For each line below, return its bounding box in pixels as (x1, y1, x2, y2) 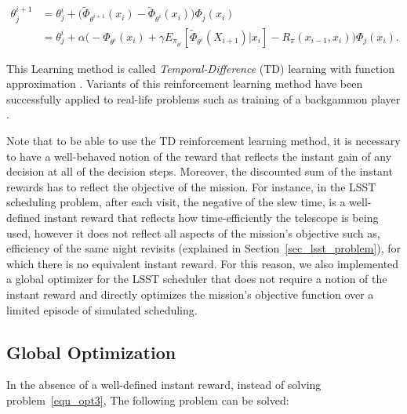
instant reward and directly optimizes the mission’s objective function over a (6, 286, 374, 303)
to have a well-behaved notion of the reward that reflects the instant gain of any (6, 147, 392, 164)
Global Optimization (6, 340, 176, 364)
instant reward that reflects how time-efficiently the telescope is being (44, 209, 379, 226)
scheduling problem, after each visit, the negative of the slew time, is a (6, 194, 346, 210)
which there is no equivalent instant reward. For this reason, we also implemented (6, 255, 399, 271)
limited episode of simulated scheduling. (6, 301, 198, 318)
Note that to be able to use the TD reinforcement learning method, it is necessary (6, 133, 401, 149)
